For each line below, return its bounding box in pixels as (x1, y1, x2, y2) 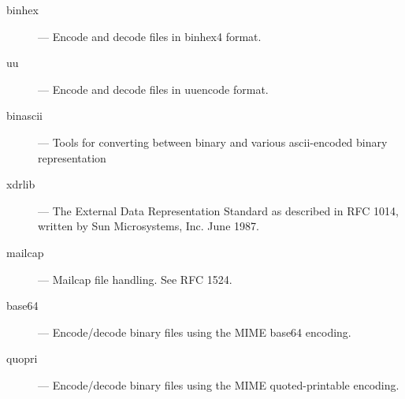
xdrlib (6, 176, 35, 192)
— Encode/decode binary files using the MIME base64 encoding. (38, 323, 351, 340)
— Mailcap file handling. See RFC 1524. (38, 270, 232, 287)
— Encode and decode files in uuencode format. (38, 80, 269, 97)
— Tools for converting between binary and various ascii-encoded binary (38, 133, 388, 150)
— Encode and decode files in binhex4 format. (38, 28, 262, 44)
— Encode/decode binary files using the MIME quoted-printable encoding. (38, 376, 399, 393)
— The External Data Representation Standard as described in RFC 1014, (38, 202, 399, 218)
